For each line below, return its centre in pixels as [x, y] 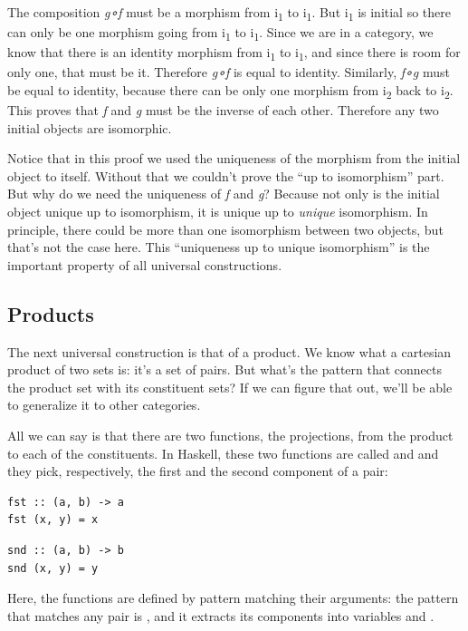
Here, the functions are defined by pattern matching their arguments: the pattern [233, 598]
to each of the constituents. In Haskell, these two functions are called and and [223, 453]
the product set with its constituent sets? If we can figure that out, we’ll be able [230, 387]
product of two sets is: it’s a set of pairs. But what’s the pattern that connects [225, 369]
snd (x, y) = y [53, 568]
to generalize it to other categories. [104, 405]
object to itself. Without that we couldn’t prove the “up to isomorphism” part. [226, 175]
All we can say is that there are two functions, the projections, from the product [230, 436]
